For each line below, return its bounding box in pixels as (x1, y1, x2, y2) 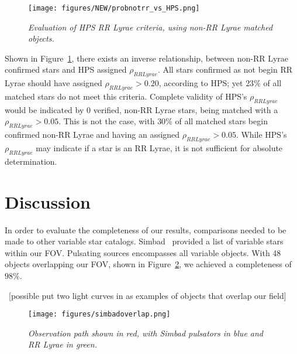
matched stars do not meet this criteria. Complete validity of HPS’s (5, 90, 247, 103)
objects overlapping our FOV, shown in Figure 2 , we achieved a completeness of (5, 258, 292, 270)
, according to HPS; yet (158, 77, 243, 89)
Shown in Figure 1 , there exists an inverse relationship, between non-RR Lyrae (5, 52, 289, 64)
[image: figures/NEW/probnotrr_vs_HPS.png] (28, 4, 200, 12)
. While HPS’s (236, 128, 287, 141)
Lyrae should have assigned (5, 77, 102, 89)
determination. (5, 155, 57, 167)
